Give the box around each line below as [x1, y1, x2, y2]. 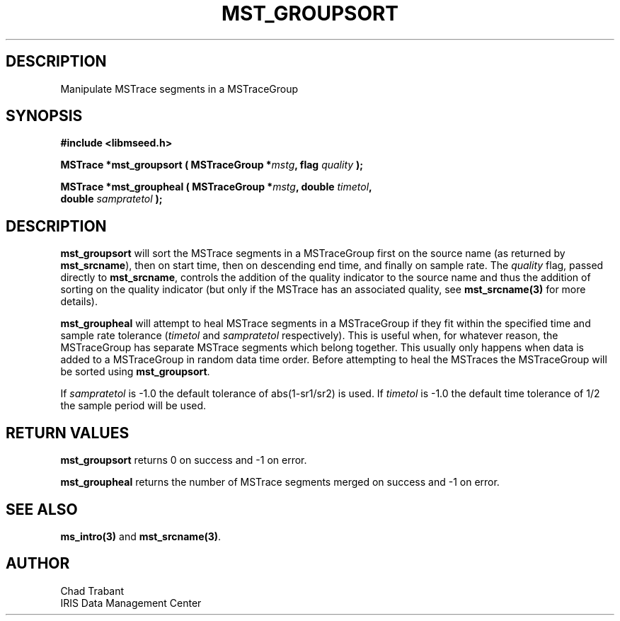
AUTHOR [6, 554, 70, 573]
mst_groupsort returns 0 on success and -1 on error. [60, 454, 307, 467]
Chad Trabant [60, 584, 125, 597]
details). [60, 295, 98, 308]
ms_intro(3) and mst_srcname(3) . [60, 530, 222, 542]
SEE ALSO [6, 500, 78, 518]
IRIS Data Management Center [60, 596, 202, 609]
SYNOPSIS [6, 107, 83, 125]
